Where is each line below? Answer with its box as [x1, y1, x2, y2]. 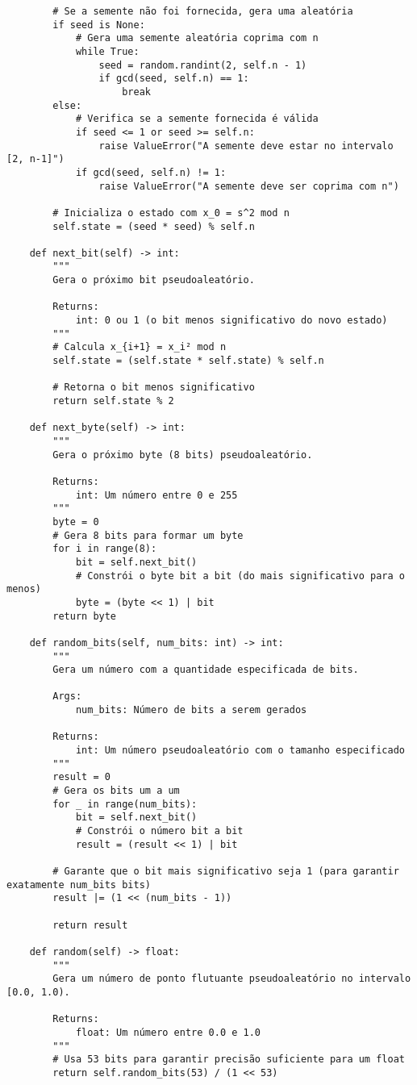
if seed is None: [52, 19, 145, 31]
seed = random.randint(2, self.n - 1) [98, 59, 307, 71]
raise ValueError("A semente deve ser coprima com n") [98, 180, 399, 192]
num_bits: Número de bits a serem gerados [75, 704, 307, 716]
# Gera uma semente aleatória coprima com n [75, 32, 319, 44]
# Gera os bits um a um [52, 785, 180, 797]
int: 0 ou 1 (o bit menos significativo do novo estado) [75, 315, 388, 327]
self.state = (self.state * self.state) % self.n [52, 355, 324, 367]
